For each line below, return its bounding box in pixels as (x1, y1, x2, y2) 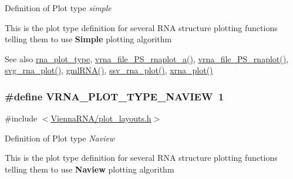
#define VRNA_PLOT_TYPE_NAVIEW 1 (5, 89, 224, 103)
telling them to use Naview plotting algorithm (5, 163, 174, 175)
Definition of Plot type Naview (5, 131, 115, 144)
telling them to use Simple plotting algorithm (5, 33, 172, 45)
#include (5, 112, 38, 124)
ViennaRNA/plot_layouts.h (50, 112, 151, 124)
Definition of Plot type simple (5, 2, 112, 13)
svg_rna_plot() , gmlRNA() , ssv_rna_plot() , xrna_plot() (5, 64, 213, 76)
